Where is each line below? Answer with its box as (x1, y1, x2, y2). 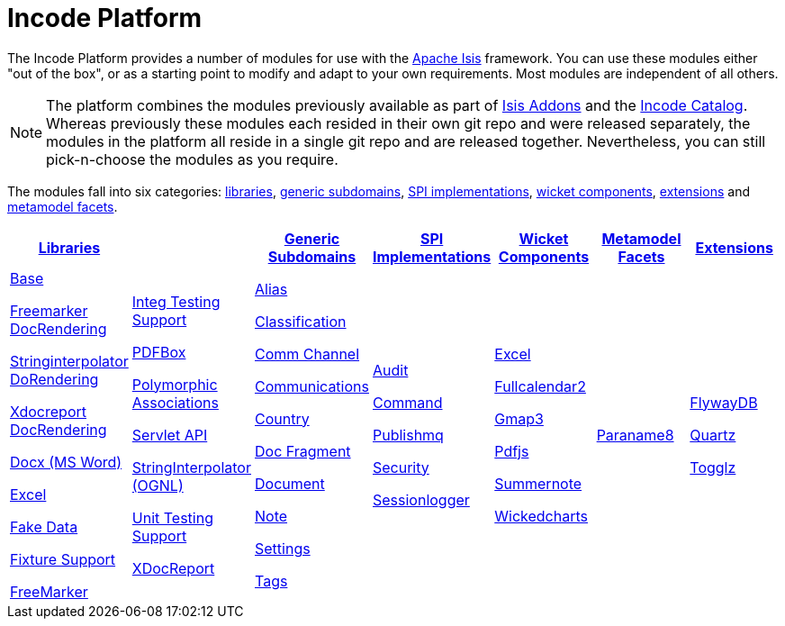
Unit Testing (131, 508, 213, 527)
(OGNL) (131, 476, 184, 494)
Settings (254, 539, 311, 558)
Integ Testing (131, 292, 221, 311)
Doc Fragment (254, 441, 351, 460)
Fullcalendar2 (494, 377, 586, 395)
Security (372, 458, 429, 476)
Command (372, 393, 443, 412)
